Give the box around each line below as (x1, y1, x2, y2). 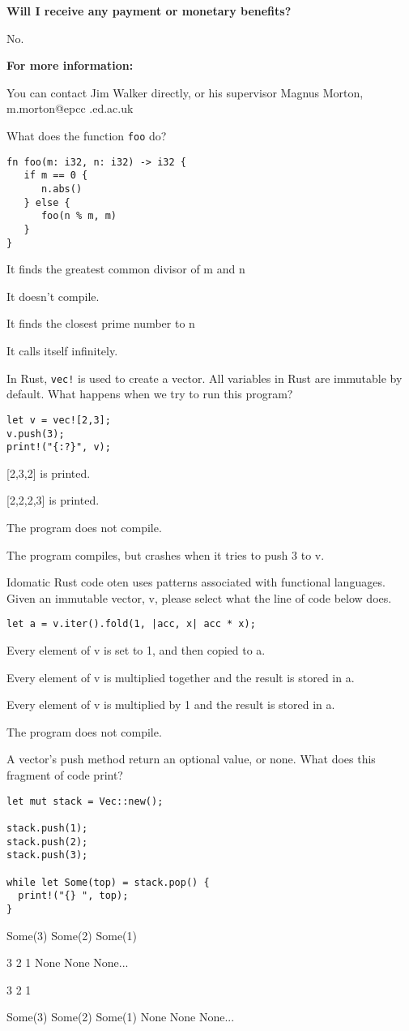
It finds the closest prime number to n (6, 315, 195, 332)
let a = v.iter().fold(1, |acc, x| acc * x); (6, 618, 256, 630)
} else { (23, 196, 70, 208)
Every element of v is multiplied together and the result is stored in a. (6, 668, 355, 685)
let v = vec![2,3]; (6, 414, 111, 426)
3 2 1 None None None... (6, 954, 129, 971)
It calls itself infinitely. (6, 342, 118, 359)
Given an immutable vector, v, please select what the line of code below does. (6, 589, 392, 606)
